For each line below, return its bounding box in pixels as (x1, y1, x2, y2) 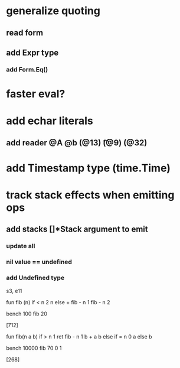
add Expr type (6, 47, 59, 57)
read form (6, 28, 43, 38)
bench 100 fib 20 (6, 310, 47, 317)
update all (6, 242, 35, 250)
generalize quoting (6, 4, 100, 18)
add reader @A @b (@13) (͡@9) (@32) (6, 138, 148, 148)
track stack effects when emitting (6, 188, 175, 202)
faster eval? (6, 87, 66, 101)
